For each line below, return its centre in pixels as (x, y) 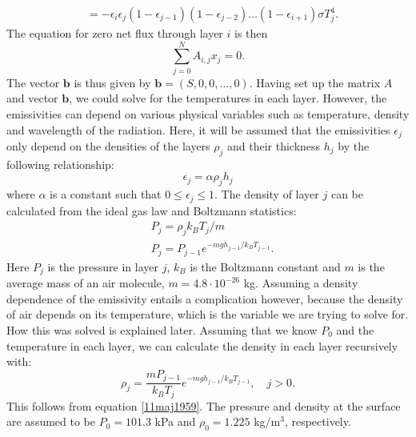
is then (251, 33)
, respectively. (318, 421)
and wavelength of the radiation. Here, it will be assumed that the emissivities (198, 129)
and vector (32, 98)
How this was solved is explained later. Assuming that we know (162, 329)
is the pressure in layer (103, 266)
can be (347, 194)
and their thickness (274, 145)
